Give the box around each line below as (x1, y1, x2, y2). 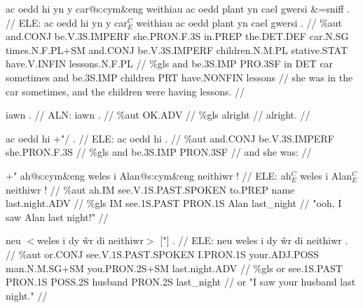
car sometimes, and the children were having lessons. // (6, 83, 245, 98)
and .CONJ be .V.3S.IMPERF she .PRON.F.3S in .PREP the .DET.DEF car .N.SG (6, 29, 349, 43)
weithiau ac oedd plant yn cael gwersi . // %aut (136, 15, 343, 29)
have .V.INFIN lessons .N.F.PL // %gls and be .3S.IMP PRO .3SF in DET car (6, 56, 334, 71)
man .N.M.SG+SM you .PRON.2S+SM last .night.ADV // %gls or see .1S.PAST (6, 260, 343, 275)
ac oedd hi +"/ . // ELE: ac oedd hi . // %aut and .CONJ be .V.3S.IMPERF (6, 130, 334, 145)
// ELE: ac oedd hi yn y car (6, 15, 128, 29)
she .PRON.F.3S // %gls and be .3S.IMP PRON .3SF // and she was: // (6, 145, 312, 159)
